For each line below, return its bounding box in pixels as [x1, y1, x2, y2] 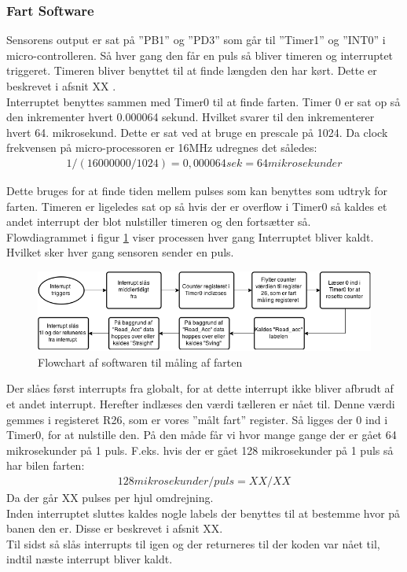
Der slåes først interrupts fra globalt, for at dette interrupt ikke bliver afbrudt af [6, 380, 394, 397]
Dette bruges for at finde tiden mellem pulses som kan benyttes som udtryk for [6, 183, 387, 198]
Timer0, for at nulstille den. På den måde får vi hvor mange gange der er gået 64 [6, 426, 397, 443]
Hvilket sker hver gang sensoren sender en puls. [6, 244, 234, 260]
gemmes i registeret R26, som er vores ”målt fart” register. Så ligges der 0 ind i [6, 411, 388, 427]
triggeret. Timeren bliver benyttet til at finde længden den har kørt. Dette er [6, 62, 377, 79]
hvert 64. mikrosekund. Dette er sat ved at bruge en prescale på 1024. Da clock [6, 124, 388, 140]
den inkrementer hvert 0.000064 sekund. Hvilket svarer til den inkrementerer [6, 109, 375, 125]
